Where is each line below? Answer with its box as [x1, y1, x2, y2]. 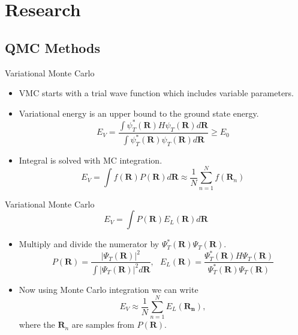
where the [19, 318, 55, 331]
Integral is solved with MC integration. [19, 153, 162, 166]
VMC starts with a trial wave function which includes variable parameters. [19, 87, 294, 99]
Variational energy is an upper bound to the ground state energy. [19, 106, 259, 119]
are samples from [71, 318, 134, 331]
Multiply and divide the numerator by [19, 238, 159, 250]
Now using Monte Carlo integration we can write [19, 283, 198, 295]
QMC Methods [5, 38, 101, 57]
